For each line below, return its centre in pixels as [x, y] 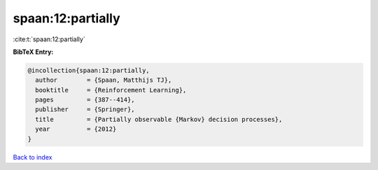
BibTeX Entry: [33, 52]
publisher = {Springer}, [85, 109]
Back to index [33, 157]
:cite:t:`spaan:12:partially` [49, 39]
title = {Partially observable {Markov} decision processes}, [159, 119]
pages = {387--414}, [85, 100]
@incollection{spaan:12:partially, [89, 70]
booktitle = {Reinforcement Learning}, [111, 90]
